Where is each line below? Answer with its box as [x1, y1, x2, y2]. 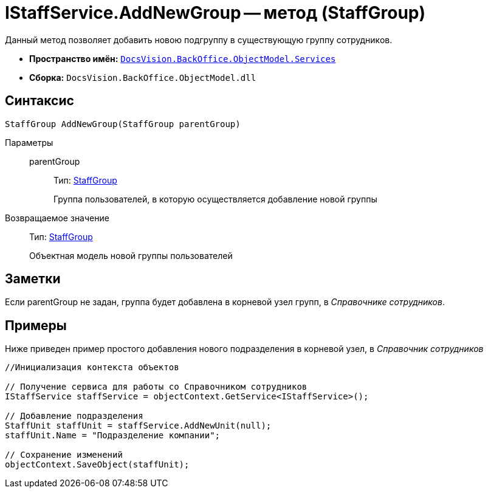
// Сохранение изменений [5, 450, 123, 460]
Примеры [5, 317, 67, 333]
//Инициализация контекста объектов [5, 362, 179, 373]
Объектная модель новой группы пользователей [29, 250, 233, 261]
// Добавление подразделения [5, 411, 143, 421]
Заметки [5, 271, 61, 287]
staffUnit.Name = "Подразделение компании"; [5, 430, 221, 441]
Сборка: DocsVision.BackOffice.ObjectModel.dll [29, 72, 256, 83]
